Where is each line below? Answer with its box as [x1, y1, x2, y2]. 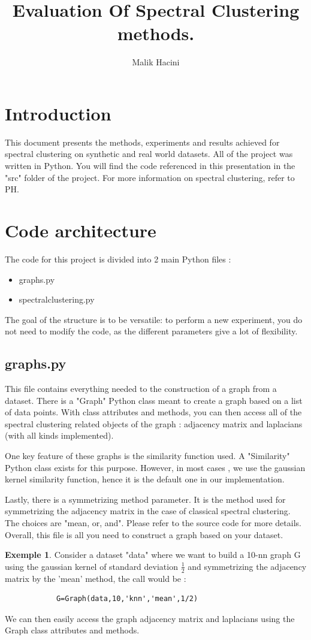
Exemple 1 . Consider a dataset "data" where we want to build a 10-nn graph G [5, 548, 301, 561]
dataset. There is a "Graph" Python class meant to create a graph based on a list [5, 394, 303, 406]
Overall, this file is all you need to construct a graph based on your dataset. [5, 528, 283, 541]
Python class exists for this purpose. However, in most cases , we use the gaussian [5, 461, 306, 473]
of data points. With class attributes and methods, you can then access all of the [5, 406, 302, 418]
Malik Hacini [132, 56, 180, 68]
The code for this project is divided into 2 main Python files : [5, 252, 231, 265]
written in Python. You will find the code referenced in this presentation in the [5, 159, 295, 172]
